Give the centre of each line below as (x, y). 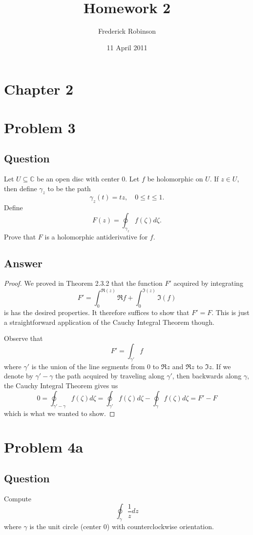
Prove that (20, 236)
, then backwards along (207, 376)
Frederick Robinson (127, 31)
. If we (221, 366)
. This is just (231, 312)
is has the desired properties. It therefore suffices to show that (97, 312)
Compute (18, 498)
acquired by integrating (208, 283)
